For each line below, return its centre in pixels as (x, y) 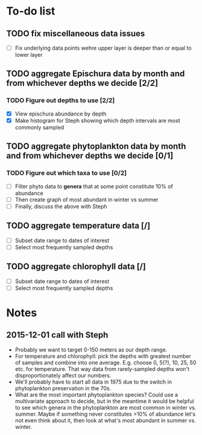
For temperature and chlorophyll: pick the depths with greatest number (103, 356)
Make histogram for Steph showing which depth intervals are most (97, 120)
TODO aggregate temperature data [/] (78, 226)
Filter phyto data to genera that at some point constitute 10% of (94, 186)
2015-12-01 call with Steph (57, 335)
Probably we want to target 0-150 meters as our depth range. (91, 350)
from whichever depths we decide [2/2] (82, 83)
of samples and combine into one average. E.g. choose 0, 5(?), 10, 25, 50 (106, 362)
